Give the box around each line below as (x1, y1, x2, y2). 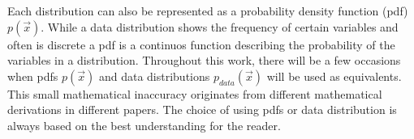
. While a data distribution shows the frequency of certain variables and (41, 18, 399, 35)
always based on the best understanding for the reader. (7, 116, 281, 133)
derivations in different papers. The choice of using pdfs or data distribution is (7, 101, 397, 118)
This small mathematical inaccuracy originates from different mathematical (7, 85, 382, 102)
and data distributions (98, 67, 210, 84)
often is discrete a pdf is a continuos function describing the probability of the (7, 36, 395, 53)
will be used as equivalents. (266, 67, 402, 84)
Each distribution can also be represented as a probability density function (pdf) (7, 2, 408, 19)
